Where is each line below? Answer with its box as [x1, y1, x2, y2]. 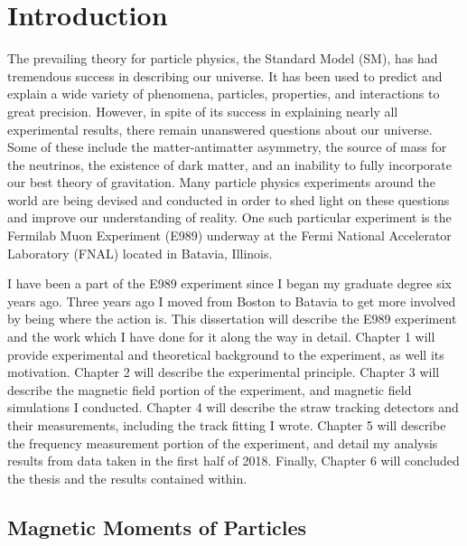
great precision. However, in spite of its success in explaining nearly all [7, 101, 398, 120]
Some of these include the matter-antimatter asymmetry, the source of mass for [7, 137, 447, 156]
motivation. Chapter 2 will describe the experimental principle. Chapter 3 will [7, 362, 440, 381]
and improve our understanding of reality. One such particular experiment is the [7, 208, 452, 227]
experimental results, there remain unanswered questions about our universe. [7, 119, 433, 138]
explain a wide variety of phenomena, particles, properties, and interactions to [7, 84, 440, 103]
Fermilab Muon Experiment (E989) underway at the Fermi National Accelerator [7, 226, 452, 245]
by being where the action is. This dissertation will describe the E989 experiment [7, 309, 457, 328]
